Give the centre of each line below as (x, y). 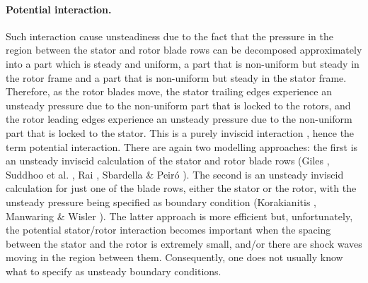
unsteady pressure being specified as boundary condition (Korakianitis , (161, 201)
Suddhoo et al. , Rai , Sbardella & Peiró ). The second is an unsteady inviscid (175, 174)
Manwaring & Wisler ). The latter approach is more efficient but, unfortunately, (179, 216)
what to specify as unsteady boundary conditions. (114, 271)
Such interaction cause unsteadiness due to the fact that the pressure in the (169, 36)
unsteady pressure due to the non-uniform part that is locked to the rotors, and (178, 105)
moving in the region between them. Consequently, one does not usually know (174, 257)
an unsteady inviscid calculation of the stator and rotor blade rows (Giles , (168, 161)
